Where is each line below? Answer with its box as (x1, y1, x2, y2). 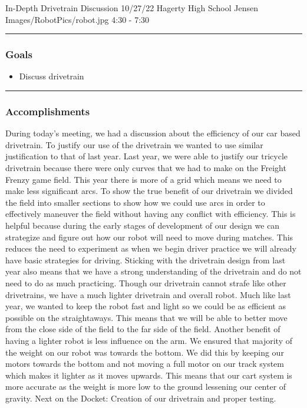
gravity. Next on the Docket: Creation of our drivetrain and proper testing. (5, 392, 276, 404)
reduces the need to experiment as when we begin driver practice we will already (5, 242, 296, 255)
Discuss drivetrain (19, 70, 84, 82)
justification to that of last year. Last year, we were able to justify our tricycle (5, 150, 288, 162)
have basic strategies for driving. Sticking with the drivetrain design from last (5, 253, 286, 266)
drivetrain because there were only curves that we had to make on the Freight (5, 162, 286, 173)
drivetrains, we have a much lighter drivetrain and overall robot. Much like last (5, 288, 291, 300)
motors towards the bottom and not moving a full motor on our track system (5, 357, 284, 370)
